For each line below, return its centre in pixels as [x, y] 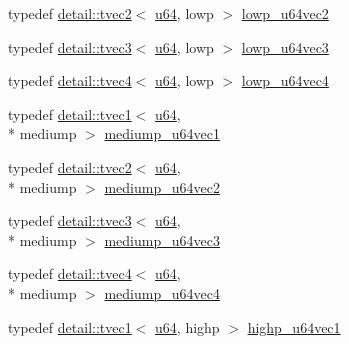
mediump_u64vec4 [162, 292]
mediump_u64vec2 [162, 186]
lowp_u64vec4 [285, 80]
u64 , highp [187, 326]
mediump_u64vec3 [162, 239]
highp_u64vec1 [294, 326]
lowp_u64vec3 [285, 46]
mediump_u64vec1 [162, 133]
